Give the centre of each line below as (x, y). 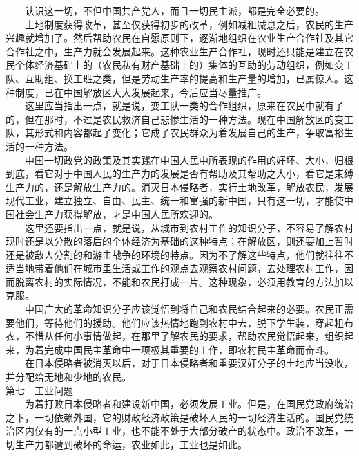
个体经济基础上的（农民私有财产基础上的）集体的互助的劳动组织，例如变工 (184, 65)
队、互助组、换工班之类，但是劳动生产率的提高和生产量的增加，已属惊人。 (175, 78)
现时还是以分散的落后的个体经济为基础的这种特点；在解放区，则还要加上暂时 (179, 241)
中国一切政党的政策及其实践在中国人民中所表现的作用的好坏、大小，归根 (189, 159)
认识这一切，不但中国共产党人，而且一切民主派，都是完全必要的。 (174, 10)
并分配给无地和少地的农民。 (68, 377)
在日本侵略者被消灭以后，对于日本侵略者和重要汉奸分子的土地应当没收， (189, 363)
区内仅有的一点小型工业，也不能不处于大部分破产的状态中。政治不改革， (179, 431)
